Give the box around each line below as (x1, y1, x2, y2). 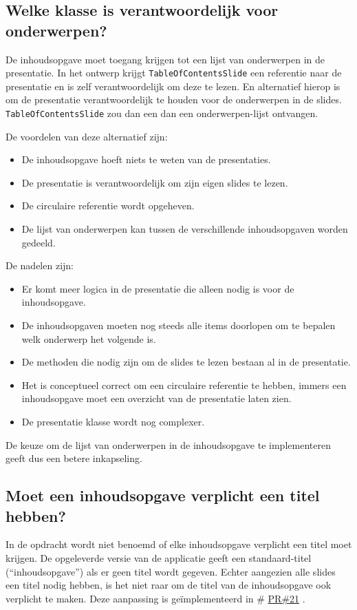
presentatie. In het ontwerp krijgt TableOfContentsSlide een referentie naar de (6, 65, 342, 80)
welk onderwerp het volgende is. (21, 331, 156, 346)
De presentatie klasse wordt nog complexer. (21, 414, 205, 428)
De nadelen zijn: (6, 258, 74, 273)
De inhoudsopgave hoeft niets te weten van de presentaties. (21, 152, 271, 167)
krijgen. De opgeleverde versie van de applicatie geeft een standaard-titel (6, 550, 312, 565)
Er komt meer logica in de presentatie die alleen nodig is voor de (21, 281, 294, 295)
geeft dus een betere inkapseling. (6, 451, 142, 465)
